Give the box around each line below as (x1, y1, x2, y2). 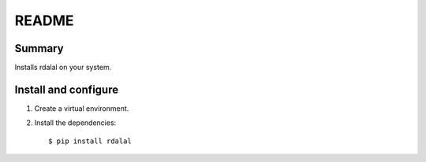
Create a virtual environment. (34, 103, 129, 113)
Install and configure (14, 83, 118, 96)
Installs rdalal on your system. (14, 63, 112, 72)
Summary (14, 42, 64, 55)
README (14, 12, 74, 29)
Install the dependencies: (34, 118, 117, 127)
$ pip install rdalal (48, 136, 132, 145)
